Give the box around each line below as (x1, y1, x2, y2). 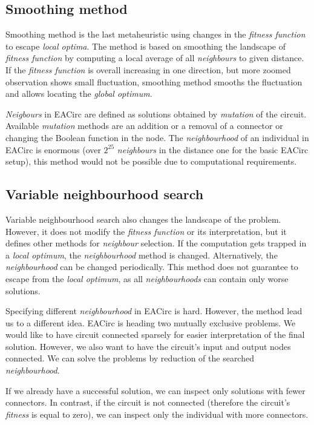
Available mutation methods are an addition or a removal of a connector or (5, 119, 283, 132)
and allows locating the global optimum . (5, 87, 152, 100)
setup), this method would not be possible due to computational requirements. (5, 155, 297, 168)
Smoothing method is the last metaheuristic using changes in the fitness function (5, 28, 306, 41)
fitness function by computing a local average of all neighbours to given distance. (5, 51, 304, 64)
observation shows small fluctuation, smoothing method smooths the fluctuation (5, 75, 303, 88)
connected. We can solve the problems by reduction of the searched (5, 352, 254, 364)
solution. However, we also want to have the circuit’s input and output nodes (5, 340, 291, 352)
